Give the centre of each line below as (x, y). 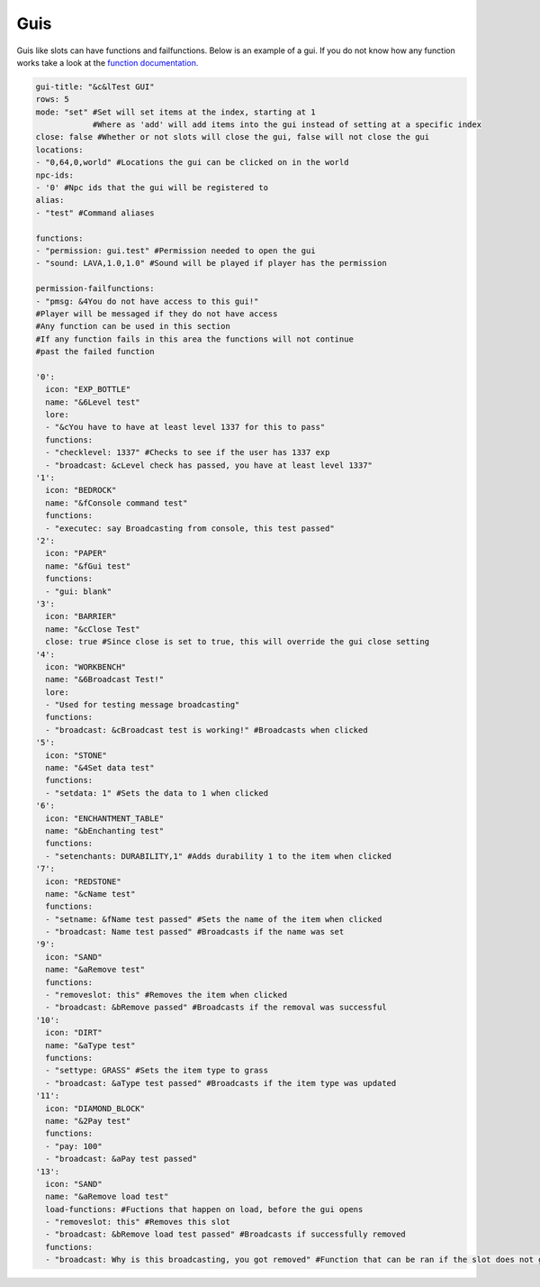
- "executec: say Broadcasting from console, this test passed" (190, 528)
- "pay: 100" (74, 1146)
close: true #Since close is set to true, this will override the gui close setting (238, 642)
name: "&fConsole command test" (117, 503)
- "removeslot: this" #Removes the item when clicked (166, 995)
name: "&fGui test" (88, 566)
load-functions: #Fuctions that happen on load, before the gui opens (204, 1209)
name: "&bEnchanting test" (105, 831)
